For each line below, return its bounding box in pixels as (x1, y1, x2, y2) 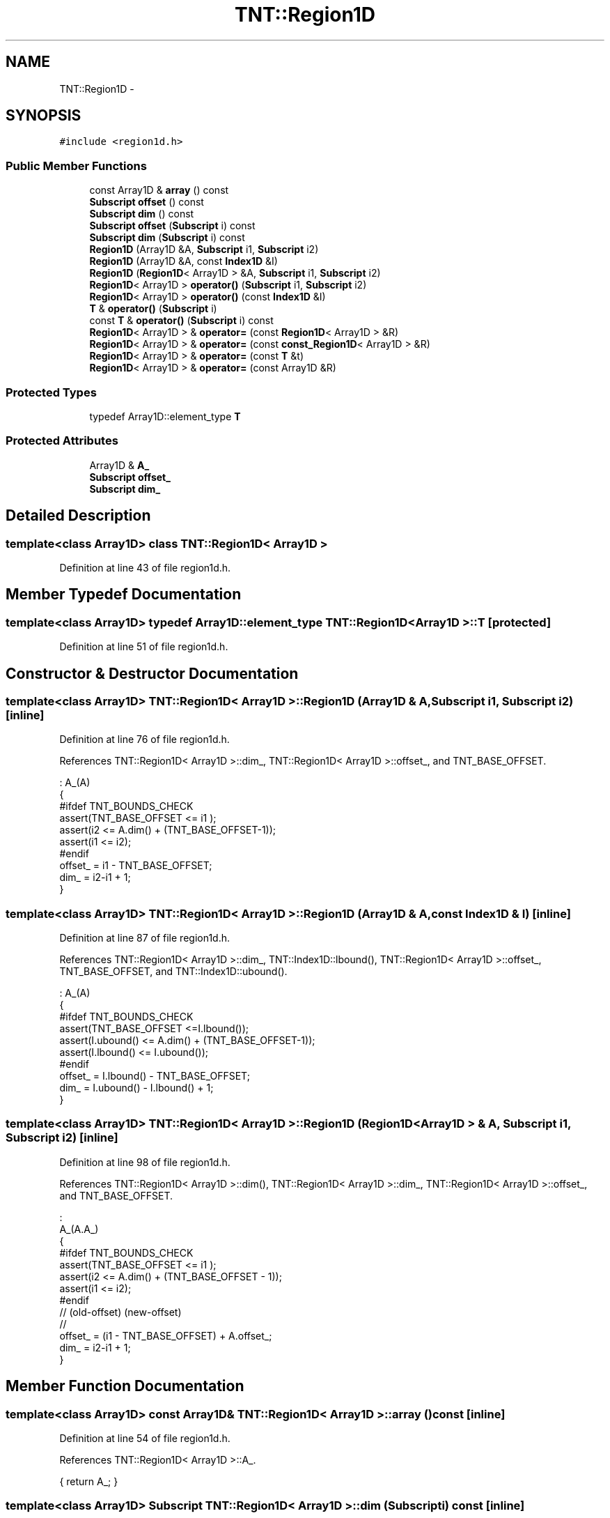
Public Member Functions (6, 158, 147, 173)
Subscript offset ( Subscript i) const (89, 220, 256, 232)
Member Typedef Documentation (6, 585, 242, 604)
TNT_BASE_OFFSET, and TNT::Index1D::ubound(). (59, 965, 288, 978)
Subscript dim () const (89, 208, 194, 220)
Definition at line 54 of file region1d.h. (59, 1432, 230, 1445)
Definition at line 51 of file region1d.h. (59, 641, 228, 653)
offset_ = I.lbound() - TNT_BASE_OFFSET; (59, 1070, 250, 1082)
